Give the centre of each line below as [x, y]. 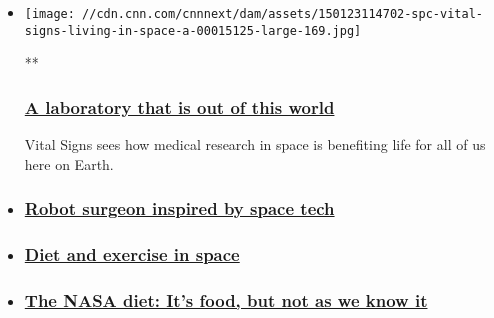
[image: [49, 14]
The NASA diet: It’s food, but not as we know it [226, 299]
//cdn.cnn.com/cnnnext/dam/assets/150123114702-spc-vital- [282, 14]
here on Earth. [69, 163]
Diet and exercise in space [132, 254]
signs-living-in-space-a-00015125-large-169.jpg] [193, 30]
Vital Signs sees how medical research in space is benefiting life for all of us [255, 144]
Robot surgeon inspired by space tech [179, 208]
